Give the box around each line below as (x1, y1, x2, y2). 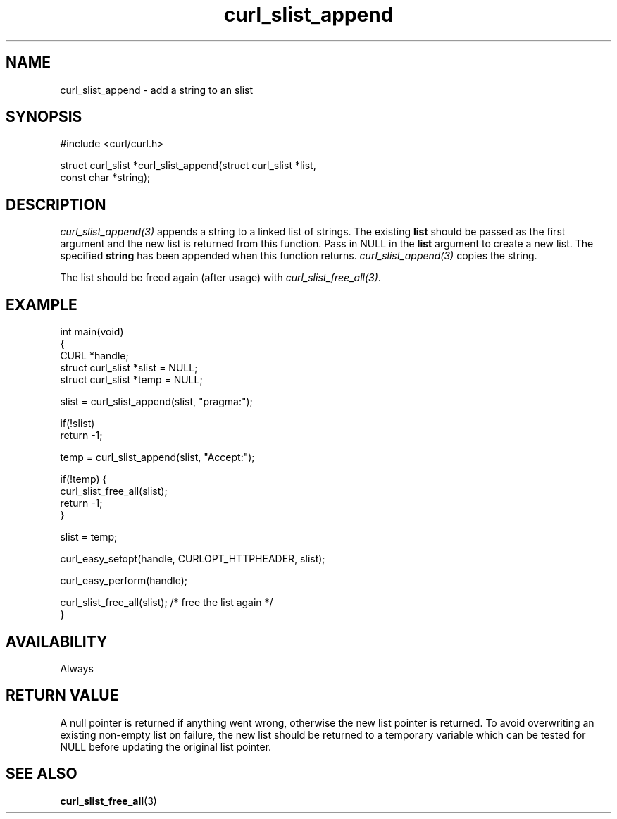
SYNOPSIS (6, 108, 82, 126)
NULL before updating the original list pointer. (60, 740, 272, 753)
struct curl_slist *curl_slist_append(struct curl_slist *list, (60, 159, 316, 172)
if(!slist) (60, 417, 95, 430)
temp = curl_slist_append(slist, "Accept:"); (60, 451, 255, 464)
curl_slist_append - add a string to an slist (60, 83, 254, 96)
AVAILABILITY (6, 632, 108, 651)
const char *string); (60, 171, 151, 184)
